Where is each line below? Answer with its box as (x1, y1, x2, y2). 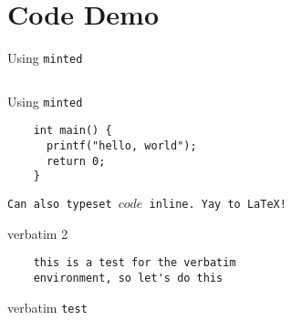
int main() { (33, 124, 112, 138)
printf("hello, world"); (46, 139, 197, 153)
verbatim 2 (7, 223, 68, 243)
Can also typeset (7, 198, 112, 212)
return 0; (46, 154, 106, 168)
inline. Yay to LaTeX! (149, 198, 286, 212)
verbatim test (7, 297, 88, 316)
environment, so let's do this (33, 271, 223, 284)
